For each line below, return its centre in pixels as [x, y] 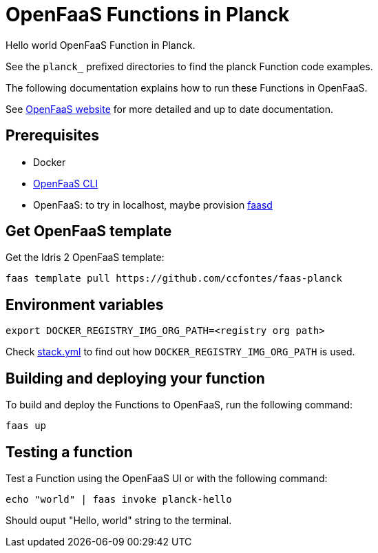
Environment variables [85, 304]
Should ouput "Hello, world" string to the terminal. [119, 520]
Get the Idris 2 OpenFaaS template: [85, 258]
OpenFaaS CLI [66, 183]
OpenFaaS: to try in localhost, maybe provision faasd [153, 205]
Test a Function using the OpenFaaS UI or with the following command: [167, 478]
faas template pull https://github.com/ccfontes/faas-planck [174, 279]
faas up [26, 426]
